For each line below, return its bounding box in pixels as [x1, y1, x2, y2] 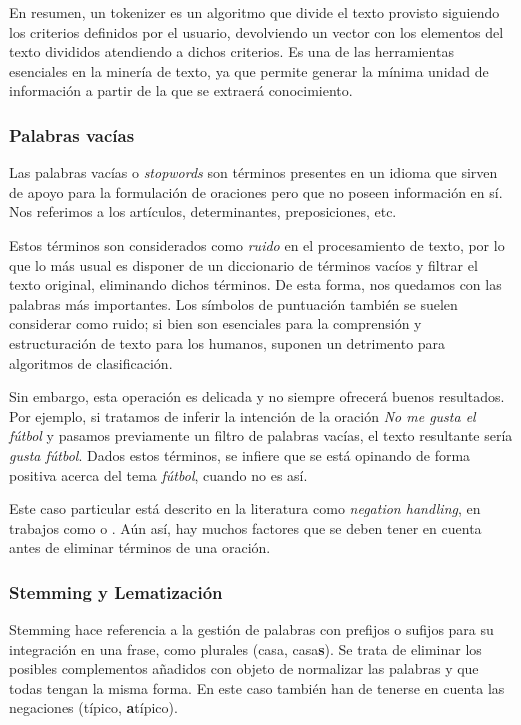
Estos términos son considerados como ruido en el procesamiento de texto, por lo [9, 234, 505, 255]
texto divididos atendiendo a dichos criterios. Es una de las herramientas [9, 41, 454, 62]
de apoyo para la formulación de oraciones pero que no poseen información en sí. [9, 181, 503, 202]
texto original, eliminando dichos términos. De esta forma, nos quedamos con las [9, 274, 502, 295]
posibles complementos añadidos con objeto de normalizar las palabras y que [9, 658, 479, 679]
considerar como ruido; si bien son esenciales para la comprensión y [9, 313, 422, 334]
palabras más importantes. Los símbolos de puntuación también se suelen [9, 293, 458, 314]
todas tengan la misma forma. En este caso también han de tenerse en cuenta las [9, 677, 505, 698]
